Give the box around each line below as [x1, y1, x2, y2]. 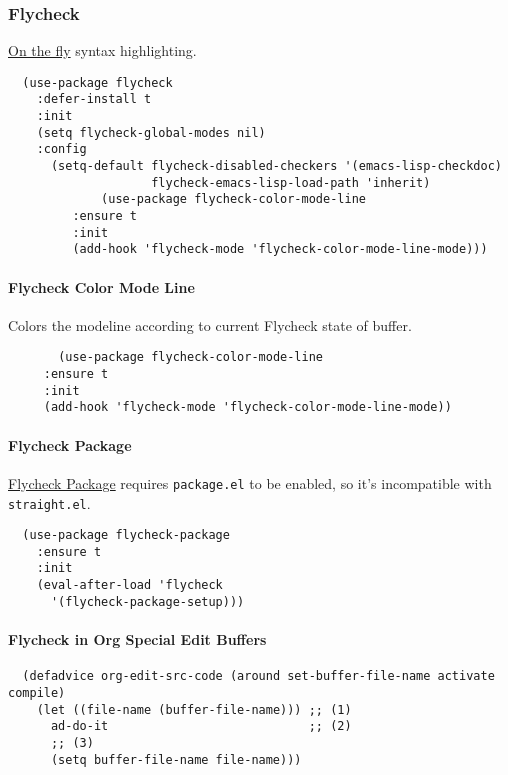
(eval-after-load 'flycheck [36, 578, 223, 593]
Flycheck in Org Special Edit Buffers [8, 629, 267, 650]
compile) [8, 685, 66, 700]
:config [36, 142, 87, 157]
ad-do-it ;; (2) [50, 719, 352, 734]
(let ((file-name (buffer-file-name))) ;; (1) [36, 702, 352, 717]
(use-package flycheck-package [22, 528, 230, 543]
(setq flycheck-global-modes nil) [36, 125, 266, 140]
